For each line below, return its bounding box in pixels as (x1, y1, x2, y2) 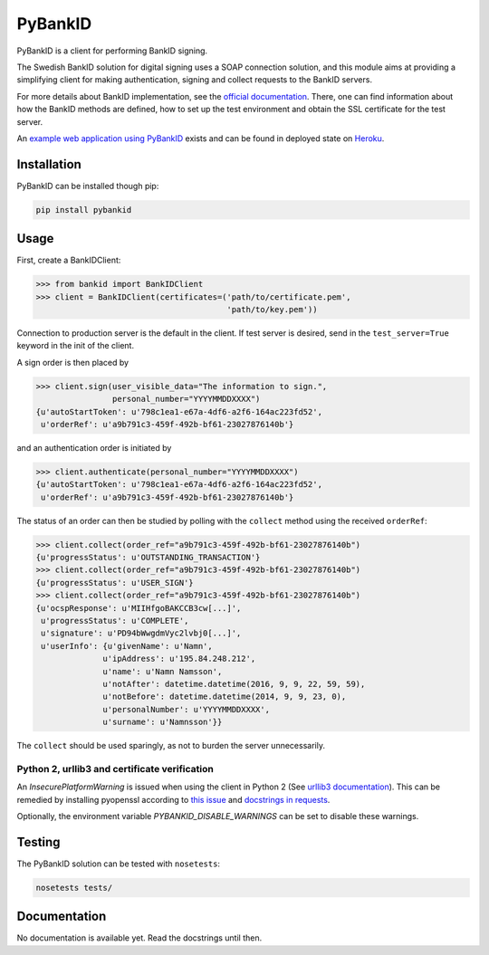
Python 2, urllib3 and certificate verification (16, 762, 215, 775)
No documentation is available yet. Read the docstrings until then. (16, 932, 263, 943)
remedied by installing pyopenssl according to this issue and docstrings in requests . (16, 794, 331, 805)
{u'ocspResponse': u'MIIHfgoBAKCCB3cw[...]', (35, 603, 242, 613)
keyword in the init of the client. (16, 340, 135, 351)
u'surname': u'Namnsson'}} (102, 717, 223, 728)
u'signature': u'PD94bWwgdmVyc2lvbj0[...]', (41, 628, 242, 638)
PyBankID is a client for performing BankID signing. (16, 45, 208, 56)
